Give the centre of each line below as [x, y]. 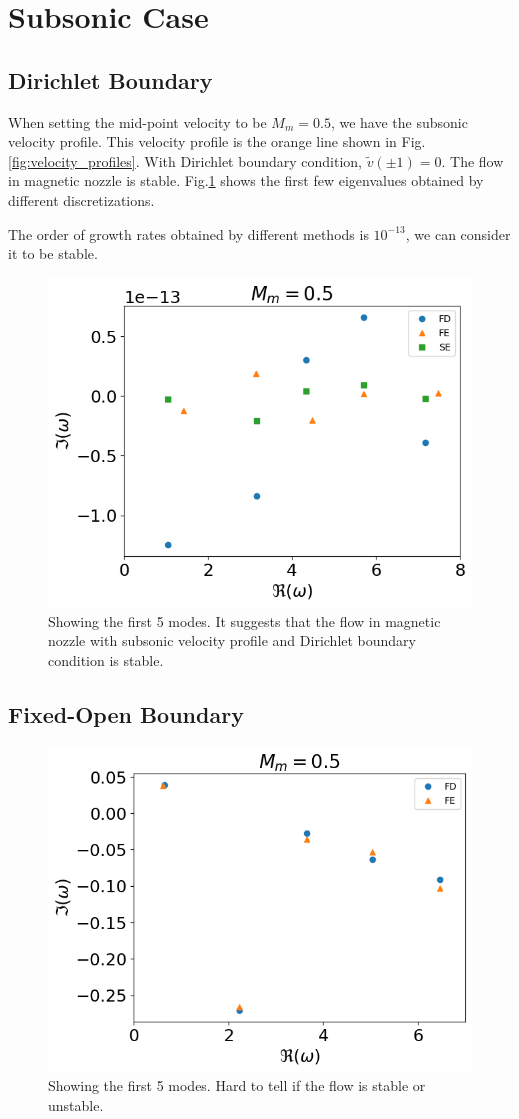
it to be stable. [53, 253]
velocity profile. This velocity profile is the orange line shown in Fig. [217, 141]
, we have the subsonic [399, 121]
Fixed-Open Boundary [126, 713]
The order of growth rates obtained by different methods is [188, 233]
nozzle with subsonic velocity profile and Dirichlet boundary [232, 640]
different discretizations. [81, 199]
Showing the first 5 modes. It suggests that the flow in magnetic [244, 620]
